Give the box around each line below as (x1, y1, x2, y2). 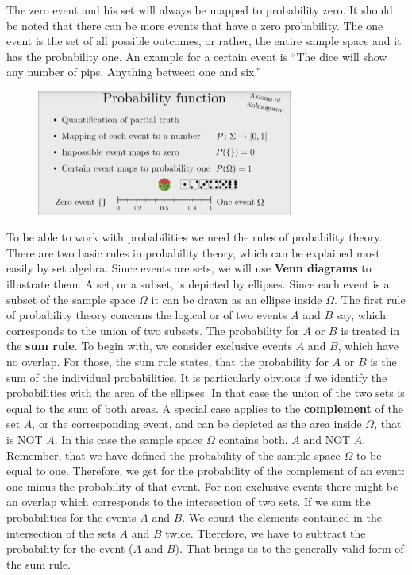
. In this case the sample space (54, 431, 203, 448)
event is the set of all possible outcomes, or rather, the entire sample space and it (6, 33, 402, 49)
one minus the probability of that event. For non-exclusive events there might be (6, 477, 399, 494)
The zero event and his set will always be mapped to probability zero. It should (6, 2, 393, 17)
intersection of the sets (6, 524, 116, 541)
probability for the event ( (6, 540, 133, 557)
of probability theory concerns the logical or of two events (6, 307, 287, 323)
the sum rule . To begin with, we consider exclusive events (6, 338, 293, 354)
